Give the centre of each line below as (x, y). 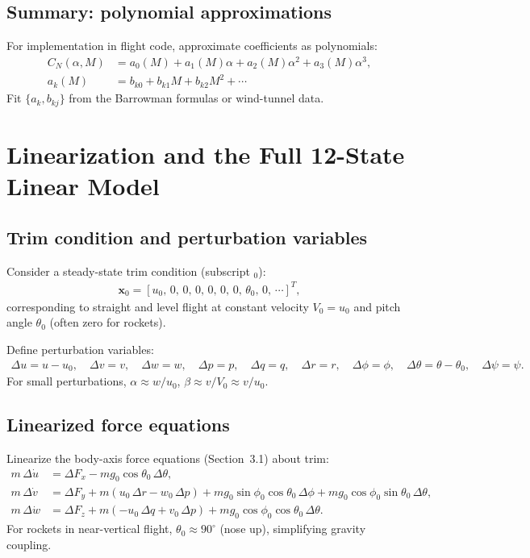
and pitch (377, 306)
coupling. (29, 544)
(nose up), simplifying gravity (293, 529)
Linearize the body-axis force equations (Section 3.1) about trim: (168, 458)
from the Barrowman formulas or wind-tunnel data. (196, 98)
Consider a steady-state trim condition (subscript (128, 271)
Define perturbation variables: (80, 349)
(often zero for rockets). (108, 322)
